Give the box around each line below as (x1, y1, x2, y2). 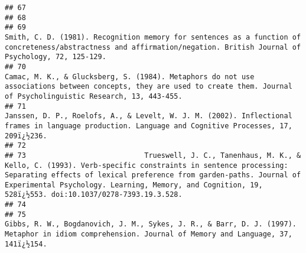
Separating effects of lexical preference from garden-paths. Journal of (5, 171, 301, 180)
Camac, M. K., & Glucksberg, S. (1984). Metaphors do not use (5, 72, 255, 81)
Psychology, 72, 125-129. (5, 53, 106, 61)
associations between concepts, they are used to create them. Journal (5, 82, 292, 91)
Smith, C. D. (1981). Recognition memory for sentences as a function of (5, 33, 301, 41)
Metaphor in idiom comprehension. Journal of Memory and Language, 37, (5, 230, 292, 239)
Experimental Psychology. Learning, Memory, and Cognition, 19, (5, 180, 263, 189)
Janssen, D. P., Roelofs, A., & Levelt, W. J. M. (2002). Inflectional (5, 112, 292, 121)
